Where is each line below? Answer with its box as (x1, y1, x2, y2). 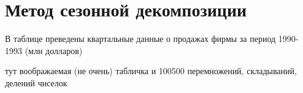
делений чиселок (5, 76, 67, 89)
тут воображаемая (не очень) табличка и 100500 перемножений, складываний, (5, 64, 297, 77)
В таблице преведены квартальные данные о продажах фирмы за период (5, 32, 276, 45)
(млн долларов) (25, 44, 83, 57)
